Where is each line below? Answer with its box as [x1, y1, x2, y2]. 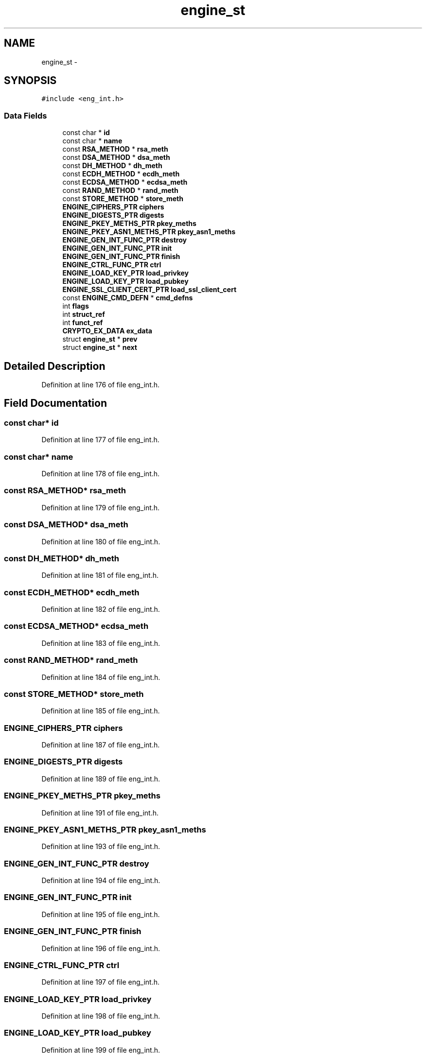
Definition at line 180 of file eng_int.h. [41, 537, 160, 546]
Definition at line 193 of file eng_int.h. [41, 842, 160, 851]
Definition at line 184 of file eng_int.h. [41, 673, 160, 681]
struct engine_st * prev [62, 335, 138, 344]
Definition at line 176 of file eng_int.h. [41, 381, 160, 389]
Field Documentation [4, 397, 107, 410]
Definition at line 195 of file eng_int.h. [41, 910, 160, 919]
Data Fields [4, 110, 47, 121]
